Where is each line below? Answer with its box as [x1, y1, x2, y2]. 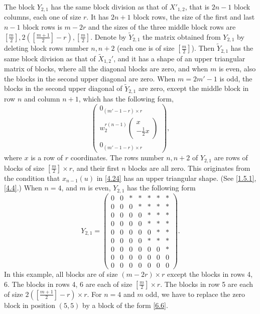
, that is [185, 2, 210, 12]
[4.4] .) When [4, 182, 42, 193]
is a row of [31, 152, 63, 163]
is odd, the [219, 73, 252, 83]
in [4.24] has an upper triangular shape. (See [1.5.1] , [96, 172, 256, 183]
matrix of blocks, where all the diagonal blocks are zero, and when [4, 63, 208, 74]
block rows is [23, 22, 62, 32]
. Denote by [90, 31, 126, 42]
